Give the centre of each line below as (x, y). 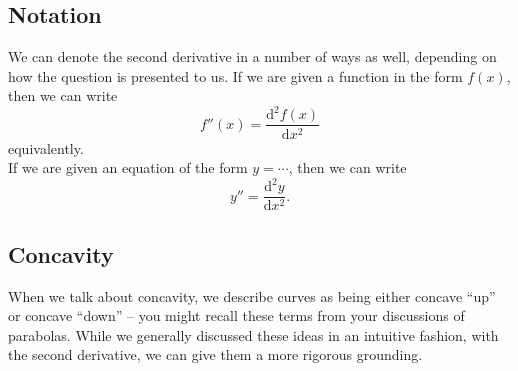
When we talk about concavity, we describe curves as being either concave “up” (252, 295)
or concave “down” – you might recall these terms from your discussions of (236, 315)
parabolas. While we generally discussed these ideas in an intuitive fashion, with (253, 334)
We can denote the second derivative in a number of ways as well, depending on (252, 56)
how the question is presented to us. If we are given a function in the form (235, 75)
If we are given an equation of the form (128, 167)
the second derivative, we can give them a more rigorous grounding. (215, 354)
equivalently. (46, 147)
